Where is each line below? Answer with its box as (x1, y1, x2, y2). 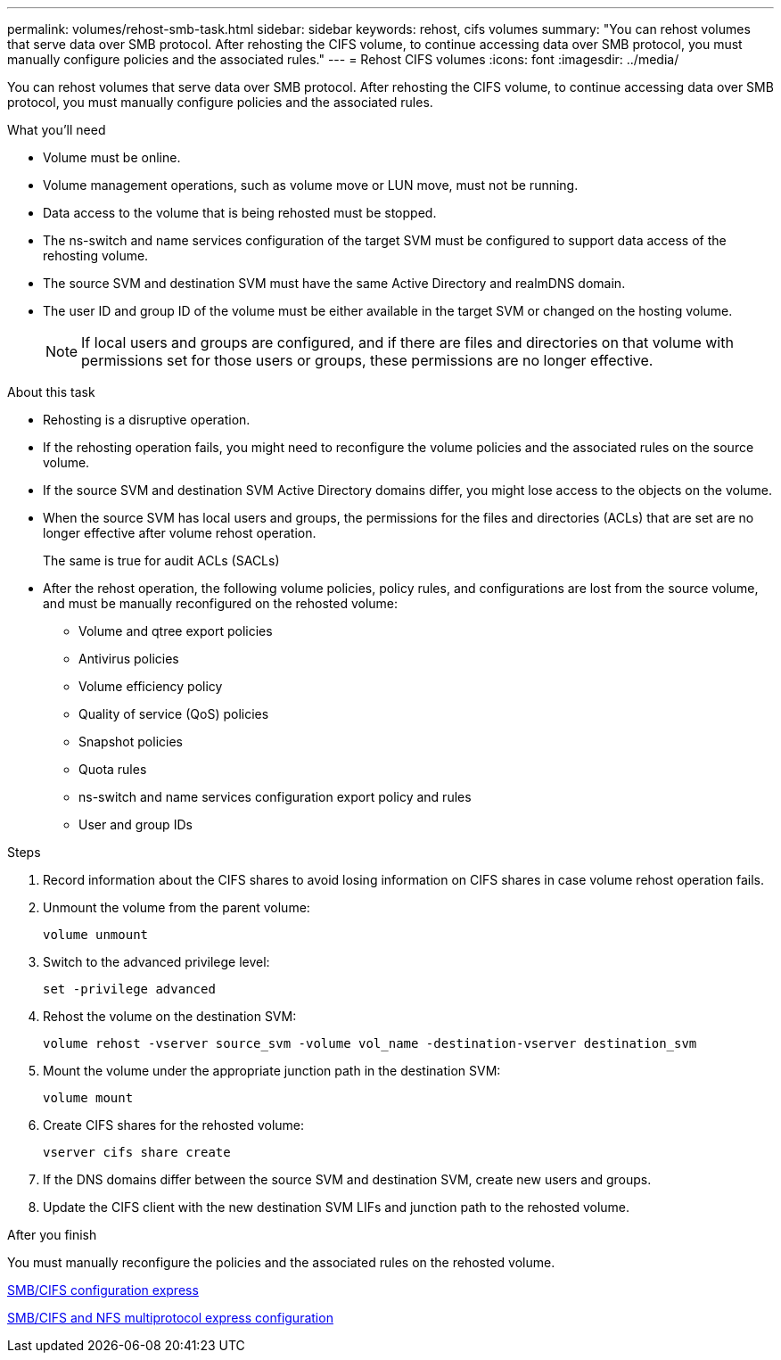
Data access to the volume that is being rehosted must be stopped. (43, 205, 437, 220)
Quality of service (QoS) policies (78, 706, 269, 721)
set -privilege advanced (43, 982, 216, 996)
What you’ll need (7, 122, 106, 137)
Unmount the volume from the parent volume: (43, 900, 310, 915)
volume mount (43, 1091, 134, 1105)
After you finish (7, 1227, 97, 1242)
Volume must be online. (43, 150, 181, 165)
